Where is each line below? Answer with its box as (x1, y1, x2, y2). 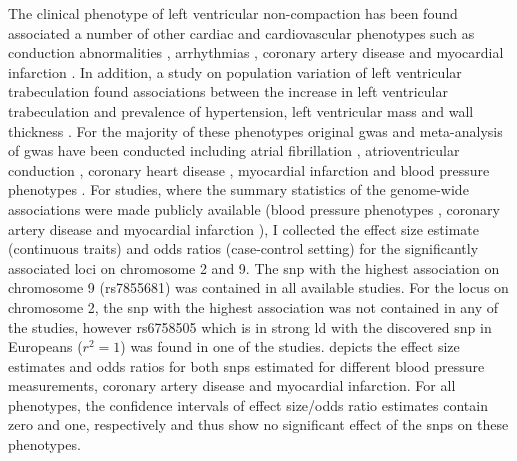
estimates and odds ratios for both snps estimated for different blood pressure (8, 355, 485, 376)
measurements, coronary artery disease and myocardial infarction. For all (8, 375, 456, 396)
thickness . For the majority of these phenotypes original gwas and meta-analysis (8, 120, 503, 141)
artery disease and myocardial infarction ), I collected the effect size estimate (8, 218, 479, 239)
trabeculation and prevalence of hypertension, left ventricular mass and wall (8, 100, 474, 121)
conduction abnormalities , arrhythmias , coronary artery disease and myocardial (8, 42, 504, 63)
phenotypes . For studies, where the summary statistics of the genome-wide (8, 179, 469, 200)
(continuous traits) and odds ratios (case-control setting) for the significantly (8, 238, 479, 259)
